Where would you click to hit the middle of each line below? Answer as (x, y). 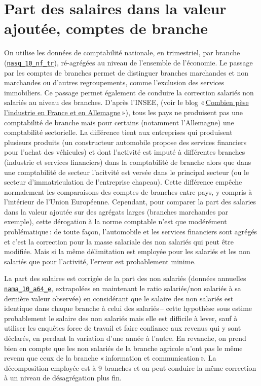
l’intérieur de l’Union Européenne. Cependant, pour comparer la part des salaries (130, 202)
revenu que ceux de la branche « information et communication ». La (110, 358)
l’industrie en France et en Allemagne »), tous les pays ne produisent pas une (123, 112)
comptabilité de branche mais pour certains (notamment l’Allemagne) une (119, 122)
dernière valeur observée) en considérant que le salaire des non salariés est (119, 298)
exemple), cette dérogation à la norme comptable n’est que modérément (116, 221)
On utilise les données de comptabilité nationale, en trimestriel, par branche (122, 52)
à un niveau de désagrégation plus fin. (63, 378)
